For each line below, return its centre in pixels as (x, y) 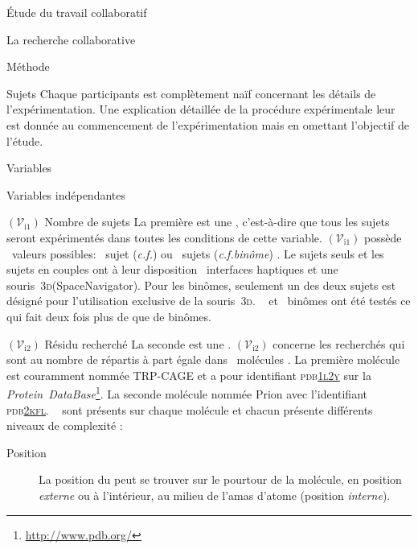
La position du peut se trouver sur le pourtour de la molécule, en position (220, 479)
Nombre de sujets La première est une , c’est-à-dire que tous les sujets (217, 222)
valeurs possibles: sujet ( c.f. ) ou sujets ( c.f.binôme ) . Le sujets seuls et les (198, 253)
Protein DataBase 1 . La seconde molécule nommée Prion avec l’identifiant (187, 392)
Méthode (28, 66)
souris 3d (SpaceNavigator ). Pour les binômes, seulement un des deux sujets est (201, 285)
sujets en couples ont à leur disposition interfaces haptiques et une (172, 269)
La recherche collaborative (71, 39)
